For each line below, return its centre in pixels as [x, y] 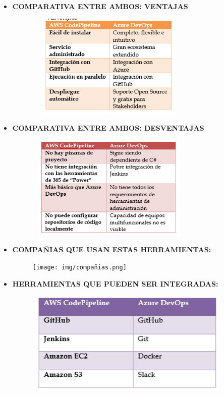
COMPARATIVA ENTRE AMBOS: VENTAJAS [100, 6]
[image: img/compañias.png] [79, 267]
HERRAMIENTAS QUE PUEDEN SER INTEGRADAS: [115, 283]
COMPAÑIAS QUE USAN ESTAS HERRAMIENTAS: [112, 249]
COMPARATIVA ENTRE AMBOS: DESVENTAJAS [108, 128]
